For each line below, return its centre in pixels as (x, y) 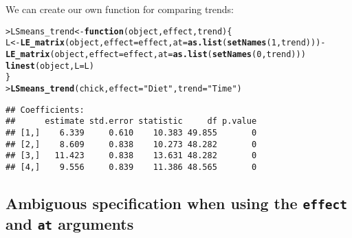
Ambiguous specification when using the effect (176, 203)
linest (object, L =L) (50, 66)
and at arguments (70, 223)
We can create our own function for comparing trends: (120, 9)
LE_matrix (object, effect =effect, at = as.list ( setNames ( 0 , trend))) (156, 54)
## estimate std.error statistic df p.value (131, 121)
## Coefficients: (45, 110)
